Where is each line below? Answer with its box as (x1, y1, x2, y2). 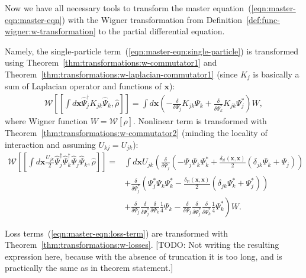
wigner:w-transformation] (5, 25, 96, 37)
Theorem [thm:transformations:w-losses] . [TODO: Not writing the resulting (5, 238, 279, 251)
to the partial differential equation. (98, 25, 225, 37)
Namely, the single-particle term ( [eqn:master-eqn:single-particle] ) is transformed (5, 44, 299, 57)
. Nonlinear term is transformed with (133, 115, 267, 127)
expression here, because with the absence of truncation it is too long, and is (5, 250, 282, 262)
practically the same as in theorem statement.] (5, 261, 173, 274)
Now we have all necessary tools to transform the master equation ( (5, 2, 252, 14)
